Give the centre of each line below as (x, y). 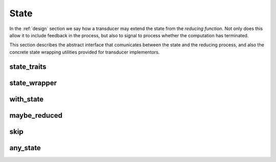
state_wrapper (33, 83)
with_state (27, 99)
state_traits (28, 66)
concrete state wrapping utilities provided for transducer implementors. (85, 52)
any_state (25, 148)
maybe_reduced (36, 115)
